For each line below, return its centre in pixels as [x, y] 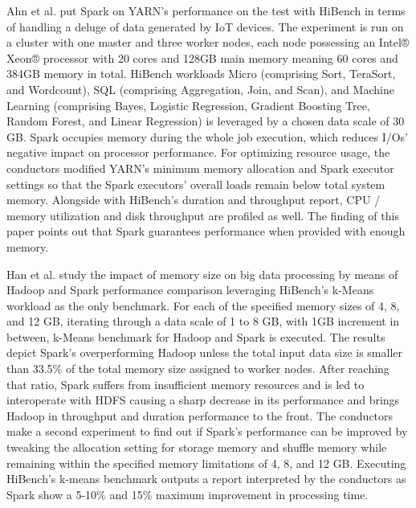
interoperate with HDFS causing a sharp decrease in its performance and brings [203, 400]
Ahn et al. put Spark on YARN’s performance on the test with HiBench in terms [206, 10]
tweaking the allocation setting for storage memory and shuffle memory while [197, 447]
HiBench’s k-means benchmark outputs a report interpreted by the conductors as [206, 479]
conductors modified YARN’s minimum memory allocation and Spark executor [200, 168]
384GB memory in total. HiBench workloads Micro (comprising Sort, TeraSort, [201, 74]
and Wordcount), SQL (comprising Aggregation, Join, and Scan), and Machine [200, 89]
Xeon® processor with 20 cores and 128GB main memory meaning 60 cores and [202, 57]
